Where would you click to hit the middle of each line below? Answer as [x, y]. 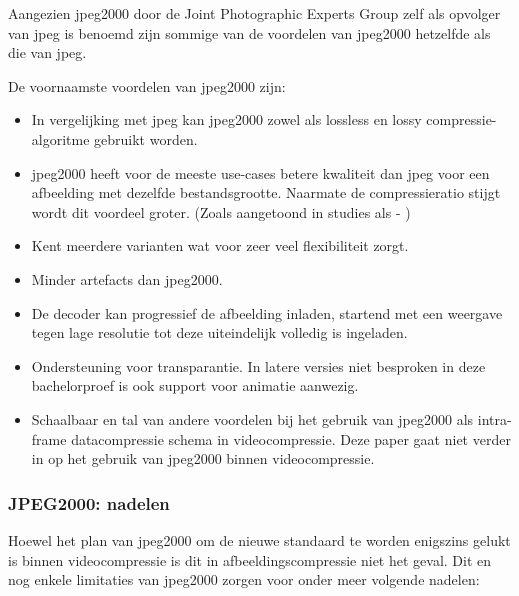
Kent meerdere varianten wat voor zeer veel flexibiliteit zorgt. [220, 245]
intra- [494, 418]
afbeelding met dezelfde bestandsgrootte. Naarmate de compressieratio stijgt [266, 192]
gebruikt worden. [146, 138]
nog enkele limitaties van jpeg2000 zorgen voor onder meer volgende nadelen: [244, 579]
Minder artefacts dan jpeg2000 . [127, 278]
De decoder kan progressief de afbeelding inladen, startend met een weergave [267, 312]
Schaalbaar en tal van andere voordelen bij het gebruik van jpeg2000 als [252, 418]
